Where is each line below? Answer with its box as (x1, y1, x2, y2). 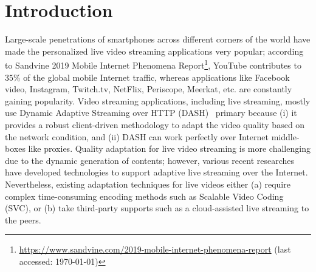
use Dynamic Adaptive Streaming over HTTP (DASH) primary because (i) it (5, 106, 297, 119)
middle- (271, 130, 300, 143)
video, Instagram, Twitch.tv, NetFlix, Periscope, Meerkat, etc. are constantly (5, 83, 292, 95)
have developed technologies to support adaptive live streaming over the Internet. (5, 166, 308, 178)
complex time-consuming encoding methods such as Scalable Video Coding (5, 189, 284, 202)
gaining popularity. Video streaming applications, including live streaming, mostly (5, 94, 311, 107)
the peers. (5, 213, 41, 226)
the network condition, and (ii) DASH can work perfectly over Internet (5, 130, 269, 143)
